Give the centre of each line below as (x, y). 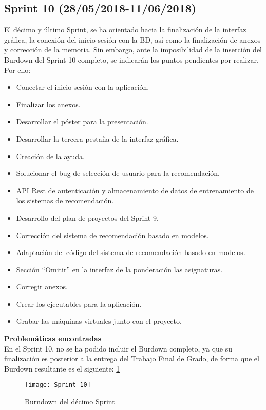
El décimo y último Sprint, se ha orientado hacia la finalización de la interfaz (125, 30)
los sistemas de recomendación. (65, 200)
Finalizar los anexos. (48, 104)
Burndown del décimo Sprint (70, 402)
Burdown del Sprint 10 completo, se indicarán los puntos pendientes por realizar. (131, 59)
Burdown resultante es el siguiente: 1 (62, 368)
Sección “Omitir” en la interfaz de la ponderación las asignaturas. (119, 269)
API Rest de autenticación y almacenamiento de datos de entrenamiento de (135, 190)
